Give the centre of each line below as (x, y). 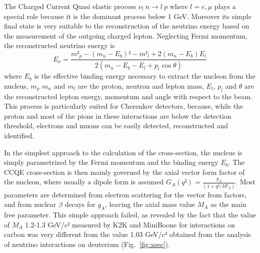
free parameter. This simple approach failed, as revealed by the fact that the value (130, 215)
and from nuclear (30, 204)
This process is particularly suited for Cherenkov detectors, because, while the (124, 106)
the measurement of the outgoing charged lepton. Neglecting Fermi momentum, (126, 35)
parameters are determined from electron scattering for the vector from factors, (125, 194)
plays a (225, 6)
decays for (80, 204)
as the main (228, 204)
